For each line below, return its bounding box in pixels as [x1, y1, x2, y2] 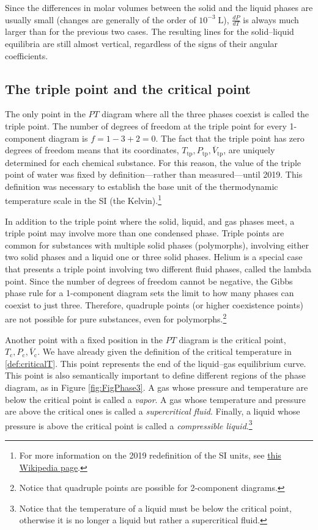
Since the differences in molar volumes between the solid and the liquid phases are [5, 1, 313, 13]
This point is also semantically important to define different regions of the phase [5, 369, 306, 382]
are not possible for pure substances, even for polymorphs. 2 [5, 311, 227, 325]
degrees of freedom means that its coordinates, [5, 143, 179, 156]
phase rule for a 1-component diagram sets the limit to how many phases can [5, 286, 294, 299]
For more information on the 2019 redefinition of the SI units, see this [19, 449, 281, 462]
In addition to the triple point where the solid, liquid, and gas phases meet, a [5, 214, 295, 227]
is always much [243, 13, 299, 26]
